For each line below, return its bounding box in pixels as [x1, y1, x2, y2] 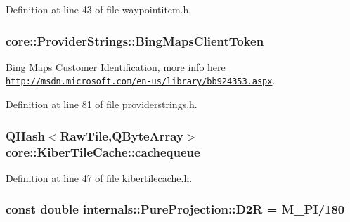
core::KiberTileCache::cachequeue [6, 143, 200, 160]
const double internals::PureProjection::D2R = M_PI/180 [6, 200, 345, 218]
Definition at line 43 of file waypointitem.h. [6, 2, 192, 16]
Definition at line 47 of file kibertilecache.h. [6, 170, 193, 185]
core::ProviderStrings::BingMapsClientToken [6, 32, 264, 49]
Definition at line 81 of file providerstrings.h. [6, 97, 197, 112]
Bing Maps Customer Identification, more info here [6, 59, 226, 74]
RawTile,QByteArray [60, 126, 183, 144]
